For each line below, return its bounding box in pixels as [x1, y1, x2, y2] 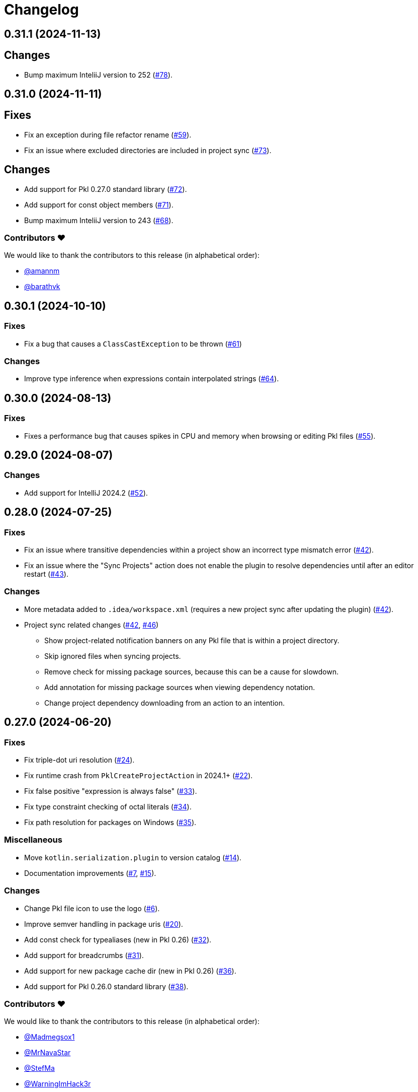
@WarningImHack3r [24, 1079, 91, 1088]
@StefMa [24, 1064, 55, 1073]
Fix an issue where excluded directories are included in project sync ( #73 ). [24, 146, 272, 155]
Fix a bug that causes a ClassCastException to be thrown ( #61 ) [24, 339, 242, 348]
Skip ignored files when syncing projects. [44, 651, 181, 660]
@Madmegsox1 [24, 1033, 75, 1042]
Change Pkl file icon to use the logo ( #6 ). [24, 904, 160, 913]
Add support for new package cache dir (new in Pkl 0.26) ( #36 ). [24, 966, 236, 975]
